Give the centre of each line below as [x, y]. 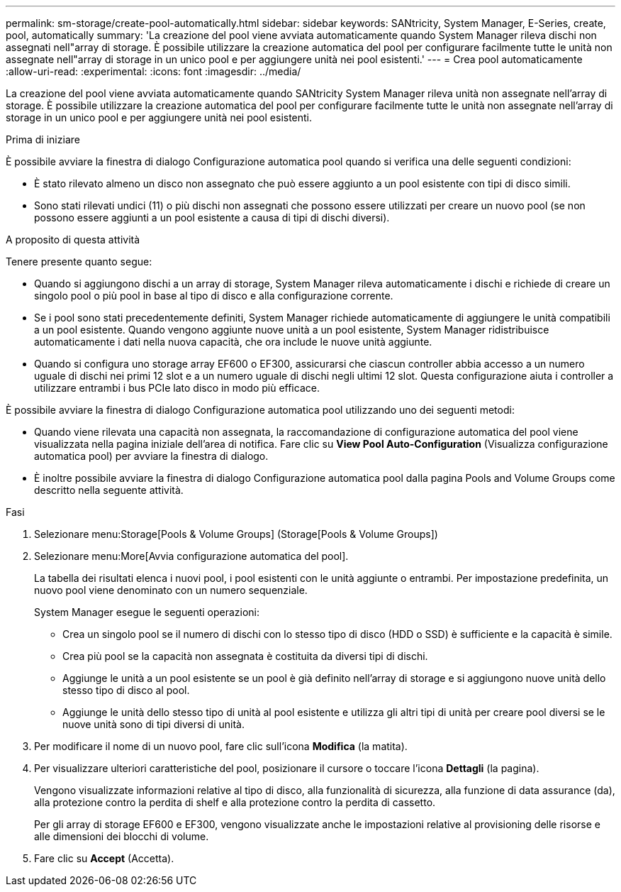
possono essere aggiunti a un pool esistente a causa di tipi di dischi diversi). [212, 218]
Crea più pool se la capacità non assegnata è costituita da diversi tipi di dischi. [245, 656]
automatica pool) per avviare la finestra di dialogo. [151, 456]
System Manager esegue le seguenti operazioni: [147, 612]
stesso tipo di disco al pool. [126, 690]
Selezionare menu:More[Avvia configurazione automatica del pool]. [191, 556]
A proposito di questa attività [73, 239]
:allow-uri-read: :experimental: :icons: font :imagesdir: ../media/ [153, 71]
